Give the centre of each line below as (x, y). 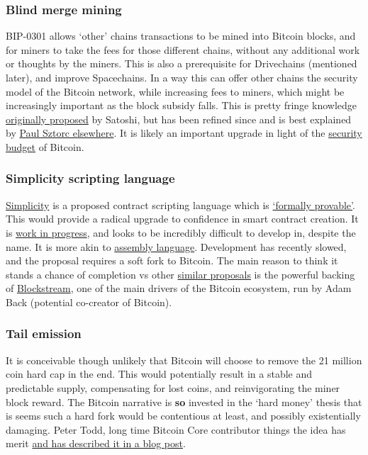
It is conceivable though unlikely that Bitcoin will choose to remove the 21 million (184, 360)
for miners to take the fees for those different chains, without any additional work (183, 49)
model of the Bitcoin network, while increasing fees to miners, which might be (175, 91)
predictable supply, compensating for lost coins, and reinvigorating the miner (173, 387)
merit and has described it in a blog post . (96, 443)
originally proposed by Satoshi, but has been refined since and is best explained (179, 119)
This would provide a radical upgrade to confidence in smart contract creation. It (182, 219)
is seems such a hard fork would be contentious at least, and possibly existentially (183, 416)
